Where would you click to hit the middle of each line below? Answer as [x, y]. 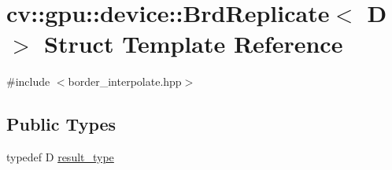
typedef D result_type [60, 157]
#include [28, 81]
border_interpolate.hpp [125, 81]
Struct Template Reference [194, 44]
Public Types [61, 124]
